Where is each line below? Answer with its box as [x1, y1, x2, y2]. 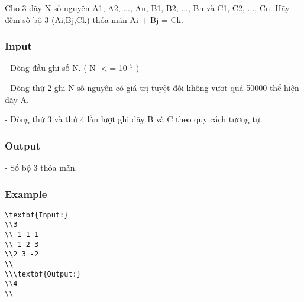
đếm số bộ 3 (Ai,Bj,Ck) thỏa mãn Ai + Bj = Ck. [5, 13, 183, 25]
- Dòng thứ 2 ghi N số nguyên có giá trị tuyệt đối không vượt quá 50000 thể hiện [5, 82, 299, 93]
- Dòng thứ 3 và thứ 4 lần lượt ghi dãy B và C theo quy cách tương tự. [5, 113, 263, 125]
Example [5, 186, 47, 201]
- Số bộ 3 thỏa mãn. [5, 161, 77, 173]
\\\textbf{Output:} [5, 269, 81, 278]
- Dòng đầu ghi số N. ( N [5, 61, 96, 74]
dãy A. [5, 93, 29, 105]
